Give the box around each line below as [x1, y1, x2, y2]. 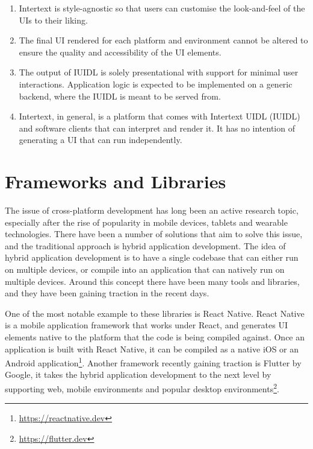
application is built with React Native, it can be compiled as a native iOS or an [5, 342, 299, 355]
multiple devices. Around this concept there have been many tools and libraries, [5, 275, 300, 287]
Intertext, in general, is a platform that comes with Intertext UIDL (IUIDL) [19, 110, 300, 123]
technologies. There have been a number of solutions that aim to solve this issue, [5, 228, 303, 240]
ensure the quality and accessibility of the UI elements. [19, 45, 222, 58]
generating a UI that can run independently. [19, 133, 182, 146]
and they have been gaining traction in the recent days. [5, 287, 209, 299]
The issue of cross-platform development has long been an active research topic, [5, 204, 299, 217]
